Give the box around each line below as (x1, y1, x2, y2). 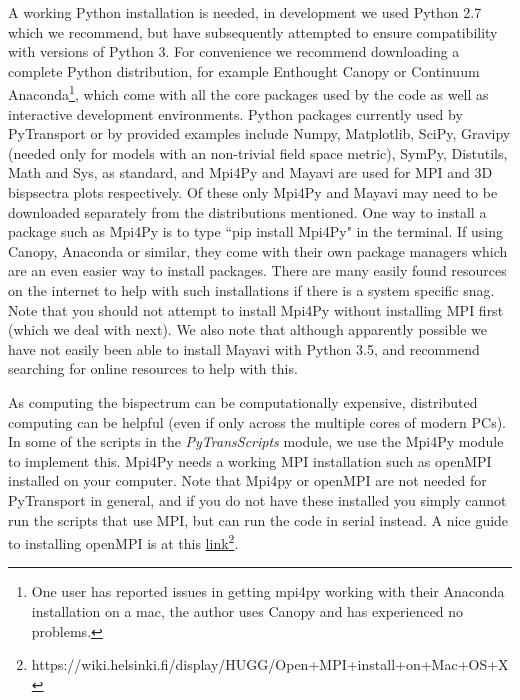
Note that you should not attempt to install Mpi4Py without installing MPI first (8, 299, 504, 320)
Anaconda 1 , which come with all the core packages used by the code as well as (8, 81, 489, 105)
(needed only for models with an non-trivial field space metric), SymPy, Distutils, (8, 142, 508, 163)
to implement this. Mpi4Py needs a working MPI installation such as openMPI (8, 450, 492, 471)
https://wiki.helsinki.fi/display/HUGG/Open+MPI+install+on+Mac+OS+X (31, 654, 509, 675)
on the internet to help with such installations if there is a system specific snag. (8, 279, 495, 300)
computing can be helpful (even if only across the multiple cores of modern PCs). (8, 411, 507, 432)
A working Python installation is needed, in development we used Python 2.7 (8, 2, 482, 22)
